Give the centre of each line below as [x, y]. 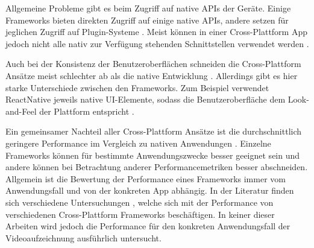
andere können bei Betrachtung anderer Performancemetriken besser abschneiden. [157, 167]
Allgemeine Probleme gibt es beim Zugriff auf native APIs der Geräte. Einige [148, 8]
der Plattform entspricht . [87, 111]
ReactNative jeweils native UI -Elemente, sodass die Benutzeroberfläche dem [146, 99]
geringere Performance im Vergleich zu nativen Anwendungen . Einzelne [138, 143]
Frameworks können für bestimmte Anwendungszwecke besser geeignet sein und [153, 155]
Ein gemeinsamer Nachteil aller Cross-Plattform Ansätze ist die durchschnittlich [154, 131]
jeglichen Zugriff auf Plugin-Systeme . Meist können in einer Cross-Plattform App [157, 32]
